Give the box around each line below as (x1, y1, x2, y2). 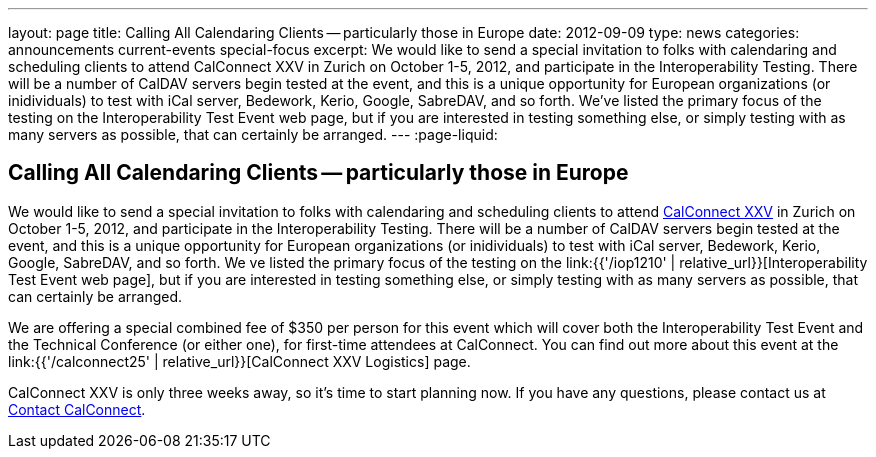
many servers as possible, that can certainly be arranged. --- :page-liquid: (8, 126, 498, 143)
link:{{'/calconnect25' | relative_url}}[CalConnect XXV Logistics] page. (8, 352, 471, 370)
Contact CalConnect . (8, 400, 146, 418)
